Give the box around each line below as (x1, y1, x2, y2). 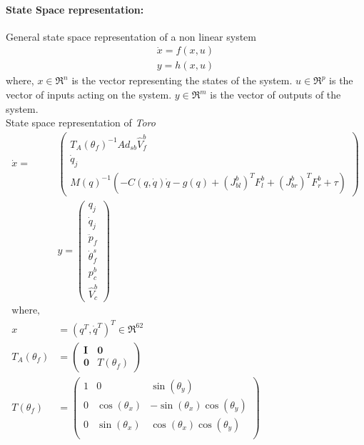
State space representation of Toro (6, 115, 156, 130)
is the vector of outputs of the (210, 87, 341, 102)
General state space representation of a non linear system (6, 29, 256, 44)
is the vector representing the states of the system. (71, 73, 293, 88)
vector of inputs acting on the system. (6, 87, 172, 102)
